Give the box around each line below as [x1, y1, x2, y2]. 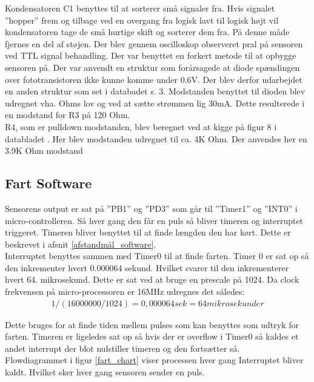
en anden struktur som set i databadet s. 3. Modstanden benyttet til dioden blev [5, 85, 306, 97]
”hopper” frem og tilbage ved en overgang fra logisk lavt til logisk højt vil [5, 13, 279, 26]
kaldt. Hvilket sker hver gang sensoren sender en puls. [5, 366, 205, 378]
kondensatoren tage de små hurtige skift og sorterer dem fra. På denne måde [5, 25, 290, 38]
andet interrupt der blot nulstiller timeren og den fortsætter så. [5, 341, 240, 354]
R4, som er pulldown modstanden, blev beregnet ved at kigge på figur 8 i [5, 120, 277, 133]
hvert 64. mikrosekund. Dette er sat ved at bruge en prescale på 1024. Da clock [5, 273, 299, 286]
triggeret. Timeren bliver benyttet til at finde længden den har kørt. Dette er [5, 226, 291, 239]
